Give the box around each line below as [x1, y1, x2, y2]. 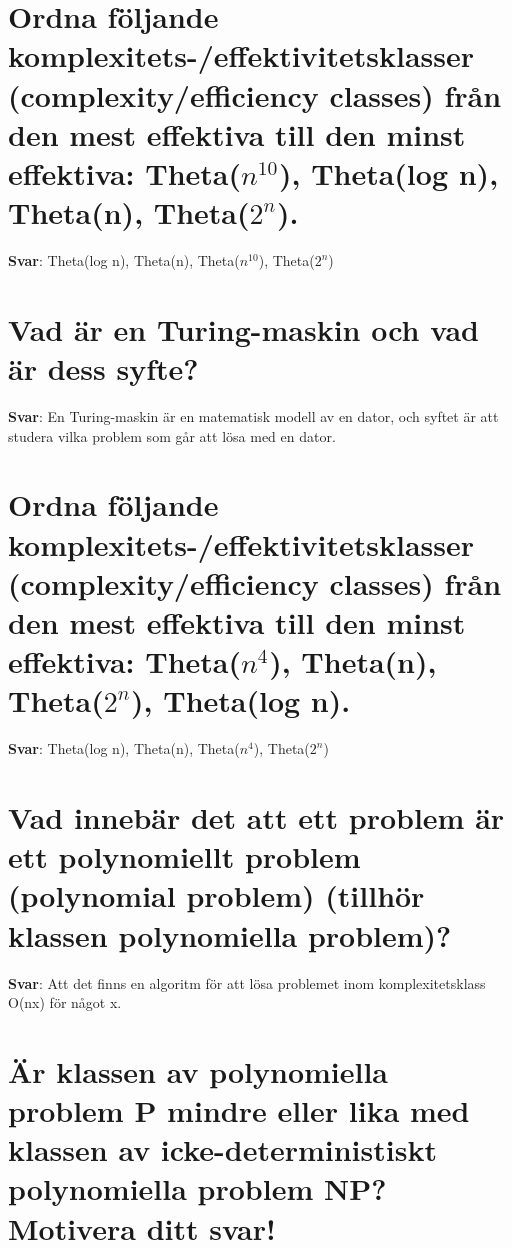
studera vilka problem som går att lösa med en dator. [8, 425, 336, 446]
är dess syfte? [8, 348, 199, 389]
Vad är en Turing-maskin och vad [8, 308, 479, 349]
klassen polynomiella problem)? [8, 914, 452, 955]
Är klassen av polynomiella [8, 1050, 389, 1091]
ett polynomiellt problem [8, 836, 361, 877]
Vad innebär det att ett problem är [8, 797, 505, 837]
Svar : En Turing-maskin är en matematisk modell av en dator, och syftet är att [8, 405, 499, 426]
